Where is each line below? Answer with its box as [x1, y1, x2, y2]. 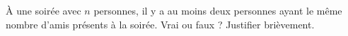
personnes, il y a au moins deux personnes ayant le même [93, 3, 342, 17]
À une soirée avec [6, 3, 81, 17]
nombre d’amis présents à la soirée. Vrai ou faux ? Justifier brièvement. [6, 17, 315, 31]
